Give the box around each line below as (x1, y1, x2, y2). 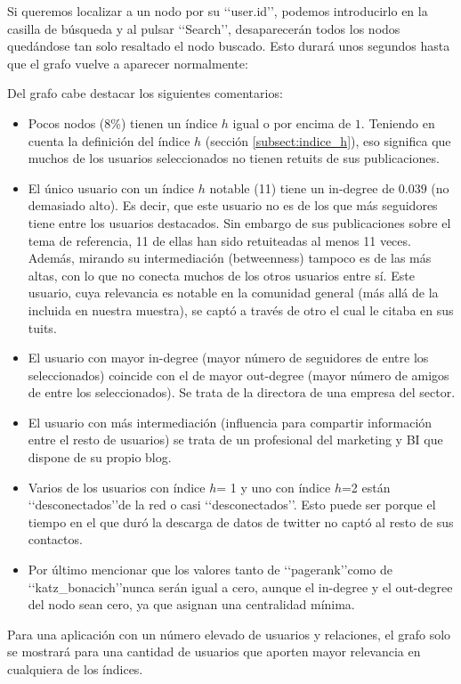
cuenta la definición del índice (28, 131, 190, 150)
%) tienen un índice (110, 113, 218, 132)
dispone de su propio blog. (28, 448, 172, 467)
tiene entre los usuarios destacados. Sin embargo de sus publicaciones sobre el (28, 213, 451, 232)
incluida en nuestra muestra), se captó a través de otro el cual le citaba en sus (28, 300, 454, 319)
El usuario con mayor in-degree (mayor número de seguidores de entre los (28, 348, 429, 367)
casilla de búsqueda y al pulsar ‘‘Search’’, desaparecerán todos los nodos (7, 19, 400, 37)
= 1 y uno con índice (216, 477, 331, 496)
